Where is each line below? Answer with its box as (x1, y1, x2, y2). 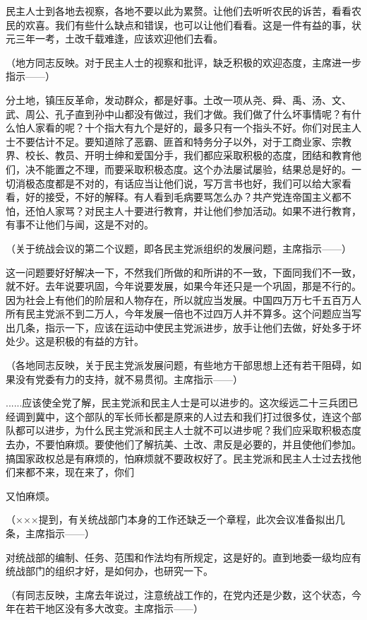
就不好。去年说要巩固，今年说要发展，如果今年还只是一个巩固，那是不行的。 (6, 279, 361, 293)
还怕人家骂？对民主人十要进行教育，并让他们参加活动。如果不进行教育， (25, 203, 361, 218)
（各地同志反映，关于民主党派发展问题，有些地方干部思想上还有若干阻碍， (6, 358, 351, 373)
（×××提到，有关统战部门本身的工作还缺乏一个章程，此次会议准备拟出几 (6, 512, 345, 527)
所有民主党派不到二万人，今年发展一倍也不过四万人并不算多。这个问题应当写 (6, 306, 361, 321)
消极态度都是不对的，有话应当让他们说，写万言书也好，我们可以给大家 (15, 175, 342, 190)
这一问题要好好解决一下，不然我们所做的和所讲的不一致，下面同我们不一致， (6, 264, 361, 279)
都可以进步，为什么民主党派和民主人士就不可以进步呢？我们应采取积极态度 (15, 423, 361, 438)
